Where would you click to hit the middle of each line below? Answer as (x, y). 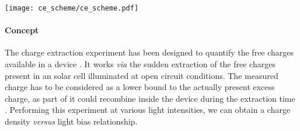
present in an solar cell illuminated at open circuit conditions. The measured (142, 75)
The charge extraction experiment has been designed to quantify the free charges (149, 52)
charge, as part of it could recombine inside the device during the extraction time (150, 98)
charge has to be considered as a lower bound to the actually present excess (140, 87)
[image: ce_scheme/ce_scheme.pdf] (72, 8)
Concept (22, 30)
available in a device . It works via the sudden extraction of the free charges (140, 64)
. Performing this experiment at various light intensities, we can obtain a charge (148, 110)
